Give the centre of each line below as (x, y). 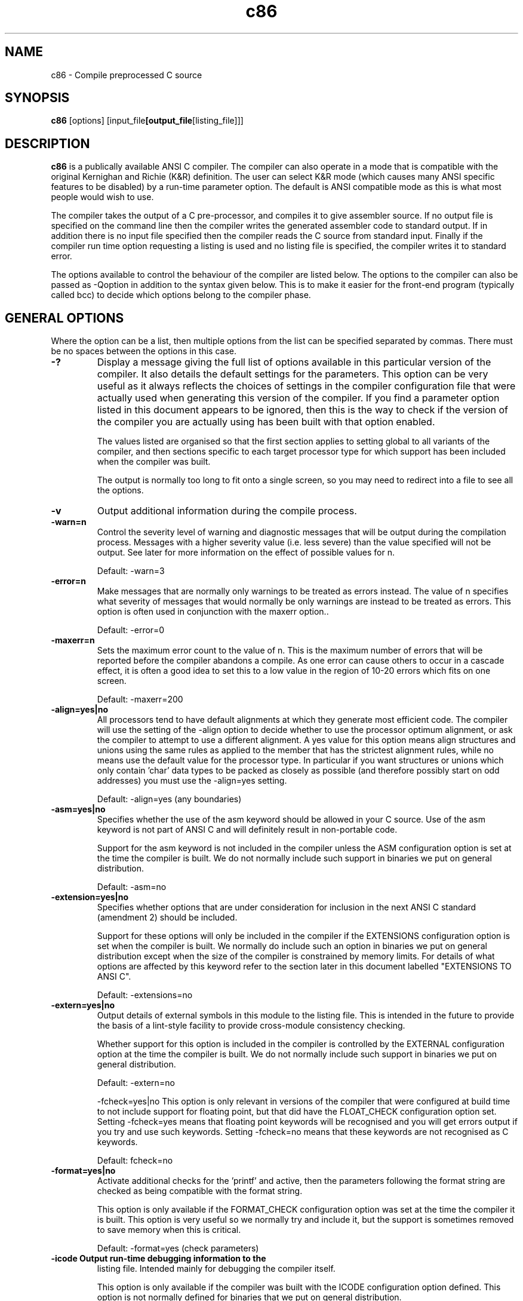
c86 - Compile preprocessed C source (127, 75)
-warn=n (69, 522)
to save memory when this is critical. (169, 1230)
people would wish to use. (102, 197)
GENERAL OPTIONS (64, 318)
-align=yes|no (80, 710)
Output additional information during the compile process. (227, 511)
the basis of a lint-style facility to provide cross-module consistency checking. (251, 1026)
